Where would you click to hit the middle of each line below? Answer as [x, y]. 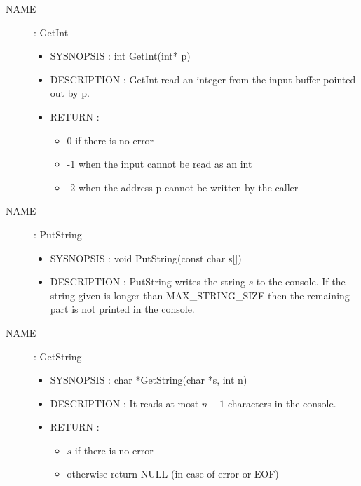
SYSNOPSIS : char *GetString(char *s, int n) [149, 380]
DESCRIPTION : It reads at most [124, 403]
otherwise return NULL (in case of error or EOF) [173, 474]
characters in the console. [282, 403]
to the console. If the [301, 282]
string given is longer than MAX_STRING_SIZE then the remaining [200, 295]
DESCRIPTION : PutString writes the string [148, 282]
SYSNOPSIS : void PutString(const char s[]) [146, 258]
